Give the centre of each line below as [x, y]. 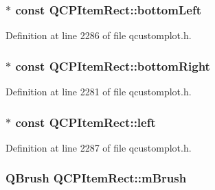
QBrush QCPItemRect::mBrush [96, 178]
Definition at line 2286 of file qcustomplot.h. [99, 35]
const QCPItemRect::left [86, 122]
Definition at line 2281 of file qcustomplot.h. [99, 92]
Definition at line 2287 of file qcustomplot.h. [99, 147]
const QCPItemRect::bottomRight [113, 66]
